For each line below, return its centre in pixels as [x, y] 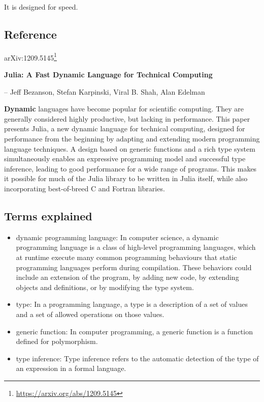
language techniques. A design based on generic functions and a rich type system [130, 148]
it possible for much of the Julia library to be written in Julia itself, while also [126, 178]
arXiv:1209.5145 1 [30, 56]
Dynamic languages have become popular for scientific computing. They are [124, 109]
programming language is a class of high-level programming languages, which [136, 247]
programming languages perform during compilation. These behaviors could [134, 267]
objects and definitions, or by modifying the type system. [105, 287]
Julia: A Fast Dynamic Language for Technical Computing [108, 75]
